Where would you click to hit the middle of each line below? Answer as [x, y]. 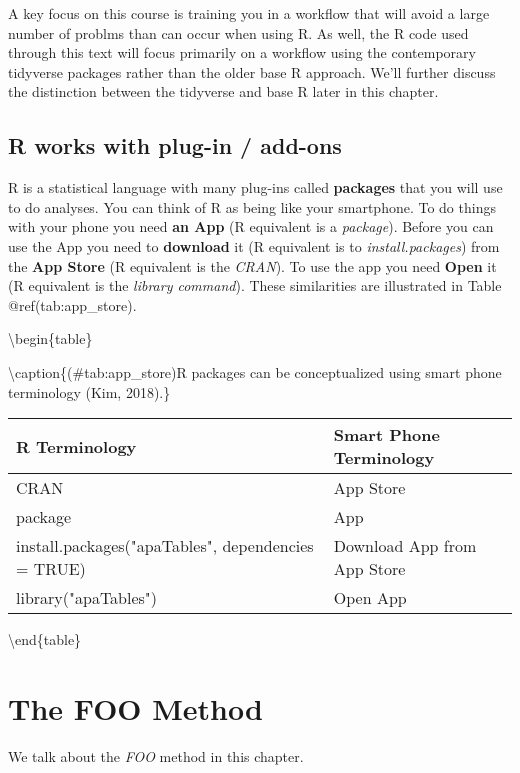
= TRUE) [51, 569]
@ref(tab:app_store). [72, 304]
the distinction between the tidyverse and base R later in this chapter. [223, 91]
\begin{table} [50, 338]
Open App [370, 598]
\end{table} [45, 639]
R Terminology [76, 446]
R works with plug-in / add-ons [175, 145]
